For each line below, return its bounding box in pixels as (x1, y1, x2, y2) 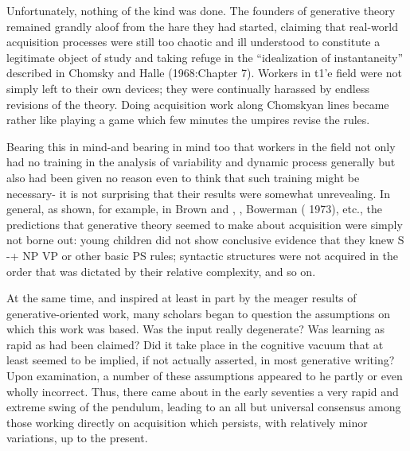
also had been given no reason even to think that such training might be (6, 169, 360, 185)
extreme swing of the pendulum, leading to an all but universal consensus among (6, 399, 401, 415)
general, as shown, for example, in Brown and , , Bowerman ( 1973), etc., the (6, 200, 383, 217)
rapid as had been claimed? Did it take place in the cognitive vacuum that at (6, 336, 384, 352)
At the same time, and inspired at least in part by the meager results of (6, 290, 357, 306)
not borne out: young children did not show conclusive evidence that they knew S (6, 231, 404, 248)
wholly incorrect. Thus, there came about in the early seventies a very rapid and (6, 383, 399, 399)
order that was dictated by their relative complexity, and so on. (6, 262, 316, 279)
